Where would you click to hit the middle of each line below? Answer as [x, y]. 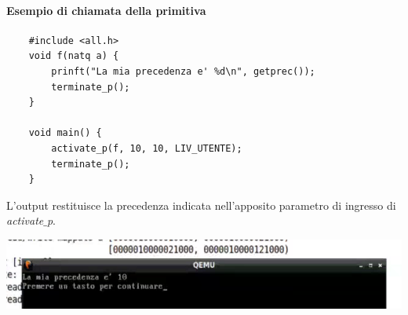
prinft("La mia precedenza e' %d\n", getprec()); [183, 71]
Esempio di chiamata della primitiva [106, 10]
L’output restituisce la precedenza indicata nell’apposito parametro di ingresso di [201, 205]
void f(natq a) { [74, 56]
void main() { [65, 133]
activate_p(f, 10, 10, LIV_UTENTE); [147, 148]
